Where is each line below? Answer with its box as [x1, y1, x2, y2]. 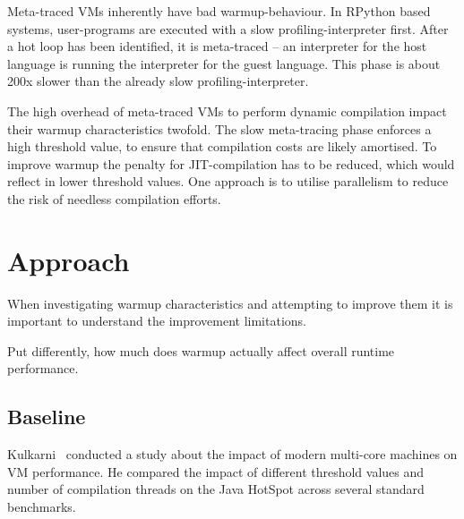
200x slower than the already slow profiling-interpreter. [7, 72, 309, 90]
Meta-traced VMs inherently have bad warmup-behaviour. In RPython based [7, 2, 431, 20]
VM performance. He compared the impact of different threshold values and [7, 462, 425, 481]
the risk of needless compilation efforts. [7, 189, 221, 208]
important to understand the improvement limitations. [7, 311, 306, 330]
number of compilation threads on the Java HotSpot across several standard [7, 480, 425, 498]
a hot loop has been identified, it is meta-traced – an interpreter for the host [7, 37, 427, 55]
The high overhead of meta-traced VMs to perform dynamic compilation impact [7, 101, 447, 120]
